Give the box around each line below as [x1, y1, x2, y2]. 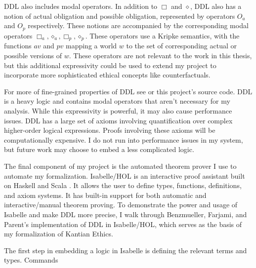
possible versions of [4, 50, 62, 61]
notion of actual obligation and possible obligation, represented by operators [4, 10, 235, 21]
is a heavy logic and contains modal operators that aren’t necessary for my [4, 96, 230, 106]
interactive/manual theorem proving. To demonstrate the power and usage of [4, 199, 238, 210]
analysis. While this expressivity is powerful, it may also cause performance [4, 106, 232, 115]
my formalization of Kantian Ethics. [4, 229, 113, 239]
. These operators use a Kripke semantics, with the [85, 30, 240, 40]
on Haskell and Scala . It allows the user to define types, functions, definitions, [4, 180, 242, 191]
